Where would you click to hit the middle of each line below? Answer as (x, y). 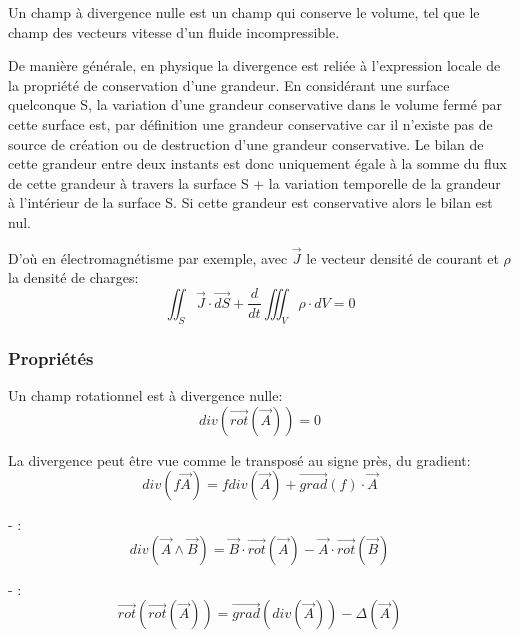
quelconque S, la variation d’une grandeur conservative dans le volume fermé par (255, 104)
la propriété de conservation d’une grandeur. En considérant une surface (229, 84)
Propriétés (51, 357)
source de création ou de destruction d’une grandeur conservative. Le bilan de (246, 143)
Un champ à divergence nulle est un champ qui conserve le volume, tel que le (244, 12)
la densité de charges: (73, 277)
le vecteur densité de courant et (402, 257)
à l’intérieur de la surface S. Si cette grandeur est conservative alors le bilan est (250, 202)
